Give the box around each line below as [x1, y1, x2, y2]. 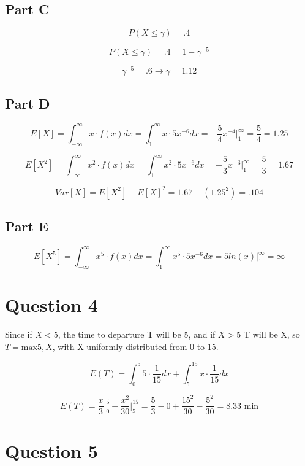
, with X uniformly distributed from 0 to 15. [52, 340, 219, 352]
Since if [5, 328, 32, 341]
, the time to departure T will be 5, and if [58, 328, 216, 341]
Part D [5, 93, 50, 112]
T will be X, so [243, 328, 300, 341]
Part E [5, 217, 48, 236]
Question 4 [5, 292, 98, 317]
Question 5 [5, 438, 98, 463]
